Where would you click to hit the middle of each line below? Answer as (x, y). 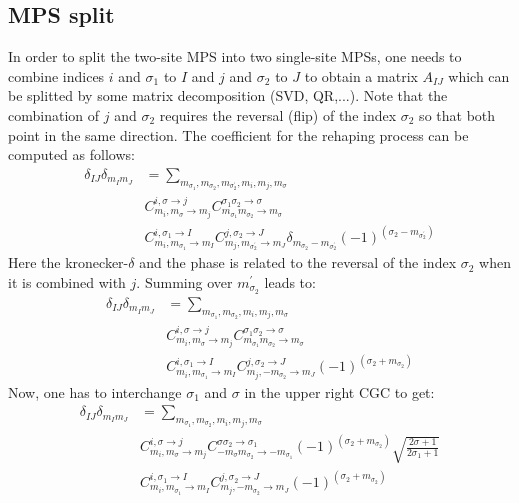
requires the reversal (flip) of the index (278, 114)
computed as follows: (71, 154)
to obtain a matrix (361, 75)
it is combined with (67, 282)
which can (479, 75)
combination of (54, 114)
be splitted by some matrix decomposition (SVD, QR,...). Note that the (228, 95)
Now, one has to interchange (95, 391)
